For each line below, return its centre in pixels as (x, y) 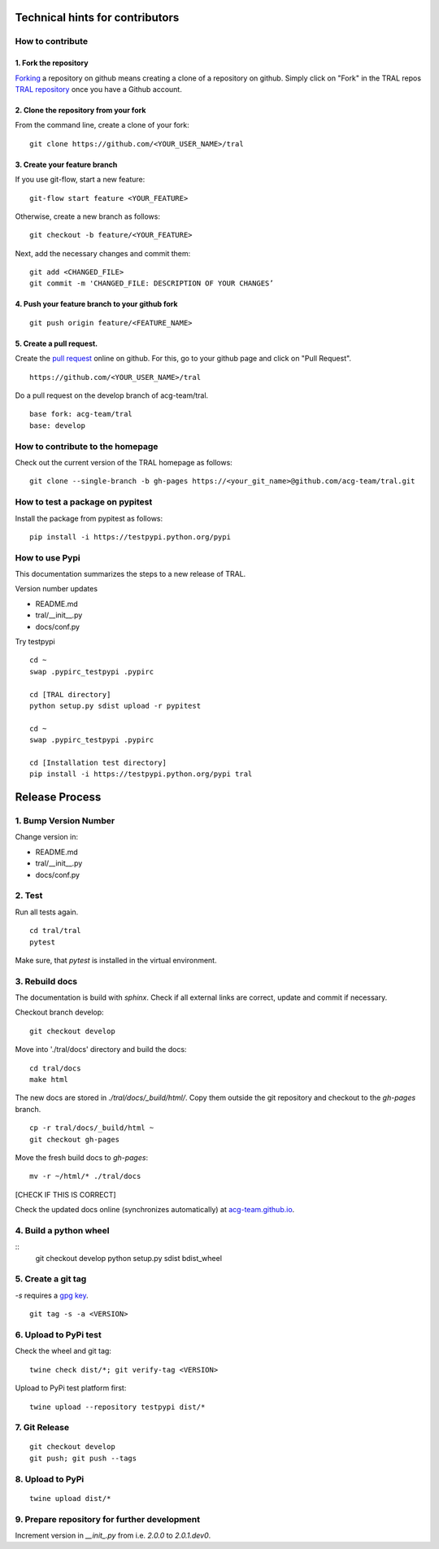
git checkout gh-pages (75, 1139)
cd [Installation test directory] (98, 762)
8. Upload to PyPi (50, 1479)
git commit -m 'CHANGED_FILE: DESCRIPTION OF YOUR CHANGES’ (152, 284)
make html (49, 1080)
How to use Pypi (48, 557)
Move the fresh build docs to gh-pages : (82, 1157)
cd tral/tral (55, 931)
